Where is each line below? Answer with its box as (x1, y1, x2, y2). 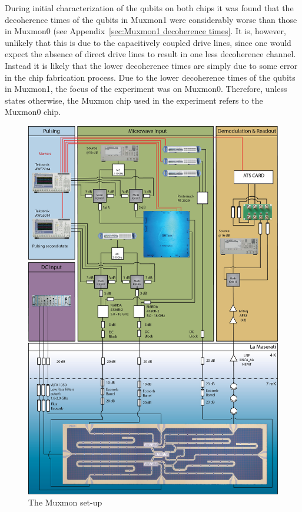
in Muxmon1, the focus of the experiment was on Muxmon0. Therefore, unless (5, 82, 287, 95)
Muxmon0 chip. (5, 105, 61, 118)
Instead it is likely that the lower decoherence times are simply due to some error (5, 59, 298, 71)
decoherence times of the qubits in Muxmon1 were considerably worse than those (5, 13, 297, 25)
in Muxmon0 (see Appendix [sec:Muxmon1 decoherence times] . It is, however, (5, 25, 286, 37)
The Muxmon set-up (28, 496, 102, 508)
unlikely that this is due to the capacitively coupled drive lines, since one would (5, 36, 291, 48)
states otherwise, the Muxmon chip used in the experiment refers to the (5, 94, 263, 106)
